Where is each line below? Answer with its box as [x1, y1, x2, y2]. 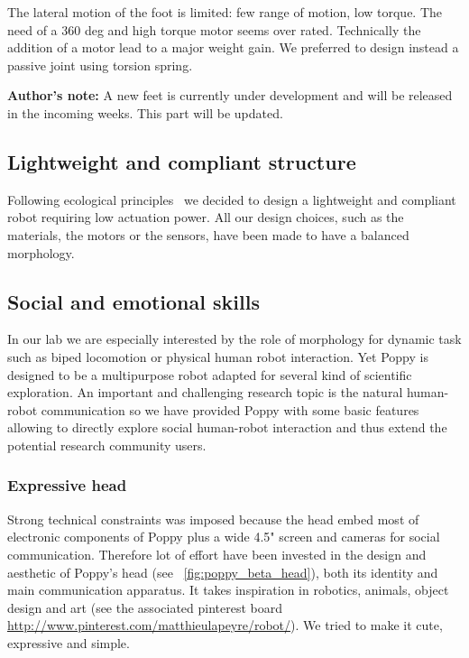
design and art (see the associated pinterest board [7, 598, 282, 616]
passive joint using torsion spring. [7, 55, 193, 74]
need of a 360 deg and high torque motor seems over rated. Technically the [7, 20, 421, 39]
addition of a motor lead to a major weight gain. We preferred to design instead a [7, 38, 459, 57]
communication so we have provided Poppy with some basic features [41, 400, 419, 419]
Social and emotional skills [7, 287, 260, 315]
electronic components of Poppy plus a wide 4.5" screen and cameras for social [7, 527, 440, 546]
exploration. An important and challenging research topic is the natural [7, 383, 403, 402]
